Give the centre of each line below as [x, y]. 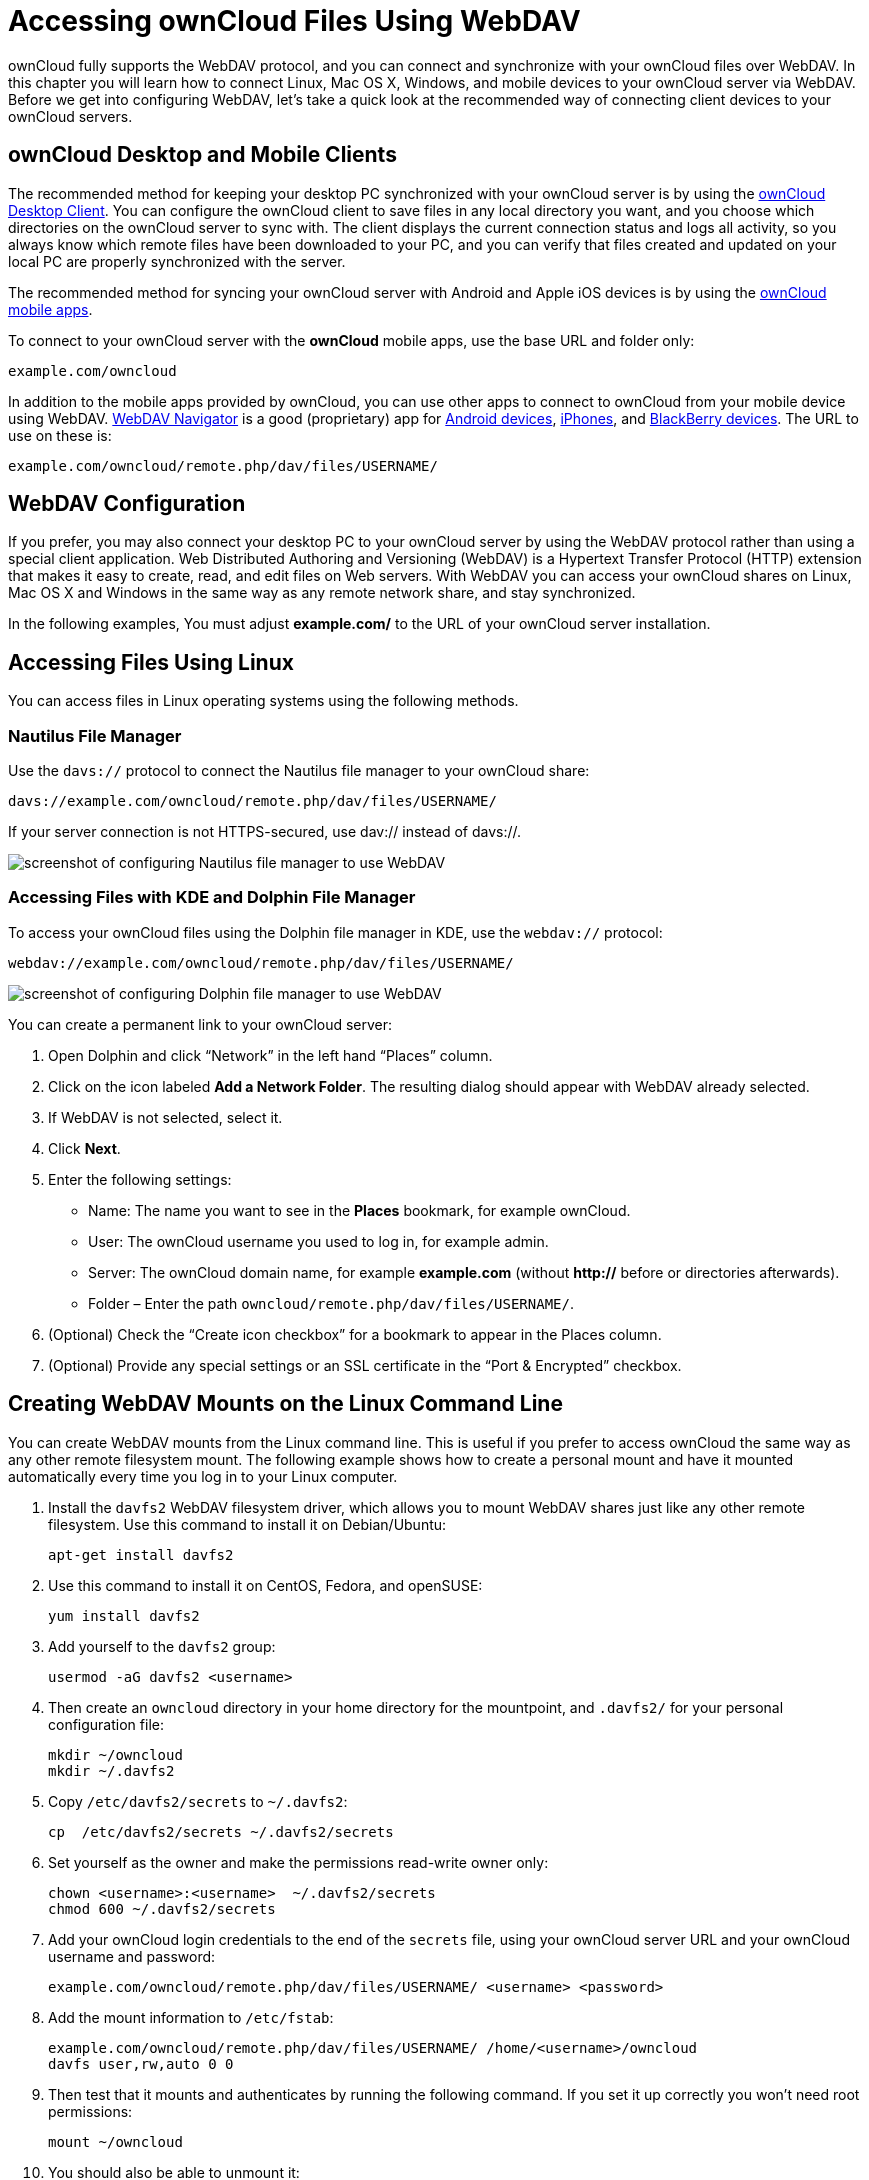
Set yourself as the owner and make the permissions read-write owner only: [298, 1862]
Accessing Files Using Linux [151, 662]
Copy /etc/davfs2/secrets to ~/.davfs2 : [198, 1801]
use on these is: [60, 435]
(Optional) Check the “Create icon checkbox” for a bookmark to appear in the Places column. [355, 1334]
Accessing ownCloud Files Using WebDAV [294, 21]
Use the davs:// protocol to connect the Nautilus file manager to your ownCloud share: [299, 771]
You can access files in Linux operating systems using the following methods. [263, 701]
